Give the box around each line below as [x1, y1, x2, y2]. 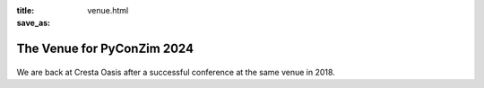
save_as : [16, 18, 51, 29]
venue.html [87, 5, 129, 15]
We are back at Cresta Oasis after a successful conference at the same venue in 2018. [16, 66, 335, 77]
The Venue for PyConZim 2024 [16, 41, 194, 57]
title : [16, 5, 35, 15]
